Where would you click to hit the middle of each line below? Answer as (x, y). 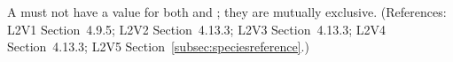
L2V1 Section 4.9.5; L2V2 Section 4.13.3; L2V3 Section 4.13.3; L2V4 (197, 29)
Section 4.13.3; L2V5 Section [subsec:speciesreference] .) (158, 46)
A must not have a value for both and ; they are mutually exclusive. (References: (227, 12)
